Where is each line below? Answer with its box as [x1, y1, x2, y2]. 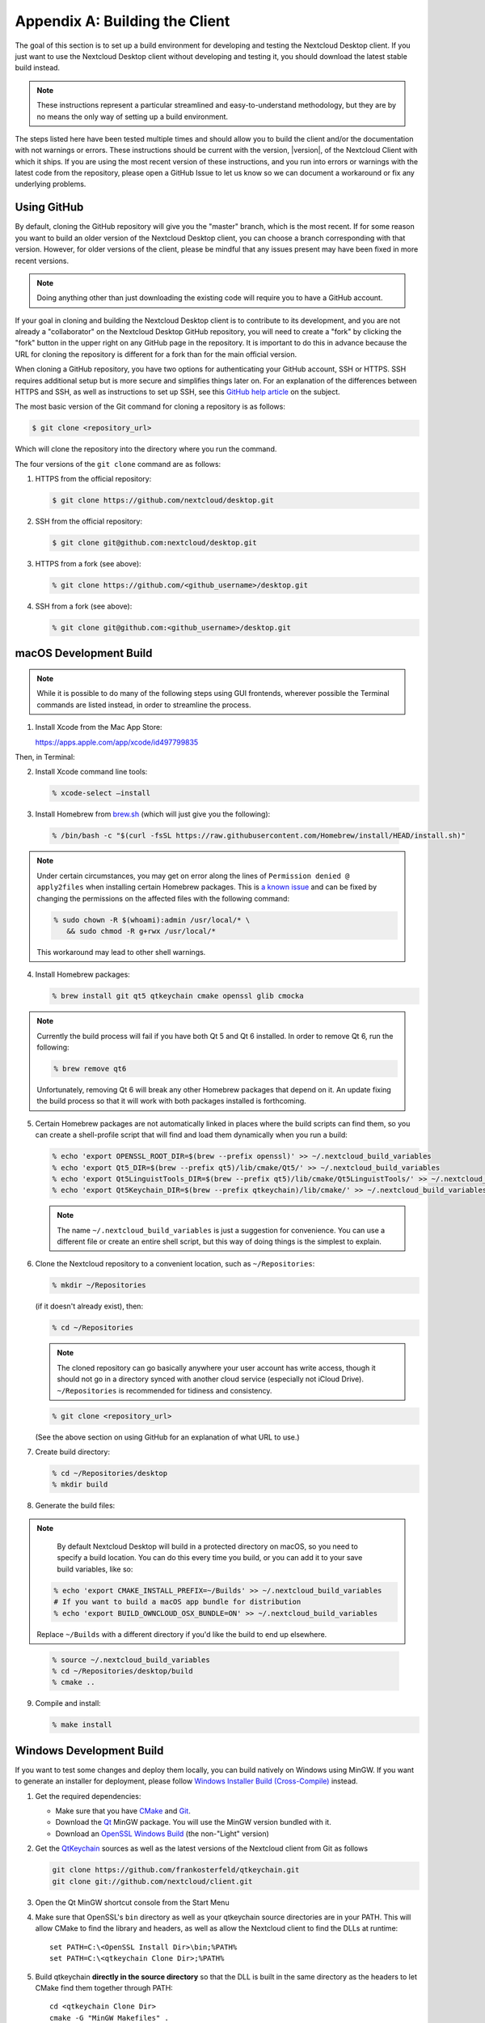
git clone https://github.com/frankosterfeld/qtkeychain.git [52, 1865, 300, 1875]
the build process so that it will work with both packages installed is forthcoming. [36, 1096, 306, 1106]
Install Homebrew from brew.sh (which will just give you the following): [35, 809, 271, 819]
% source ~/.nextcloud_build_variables [52, 1655, 210, 1665]
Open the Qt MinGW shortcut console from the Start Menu [35, 1898, 230, 1907]
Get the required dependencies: [35, 1791, 141, 1800]
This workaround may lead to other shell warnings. [36, 947, 206, 956]
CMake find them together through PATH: [35, 1983, 173, 1992]
